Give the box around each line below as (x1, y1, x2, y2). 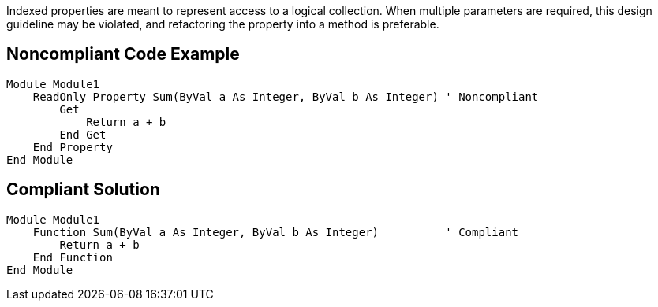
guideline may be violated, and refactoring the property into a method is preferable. (6, 17, 439, 31)
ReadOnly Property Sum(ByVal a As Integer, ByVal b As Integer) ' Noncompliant (32, 90, 539, 103)
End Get (59, 128, 107, 141)
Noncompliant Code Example (6, 44, 240, 65)
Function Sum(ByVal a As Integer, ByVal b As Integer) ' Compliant (32, 225, 519, 239)
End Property (32, 140, 113, 153)
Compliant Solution (6, 179, 160, 200)
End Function (32, 250, 113, 264)
